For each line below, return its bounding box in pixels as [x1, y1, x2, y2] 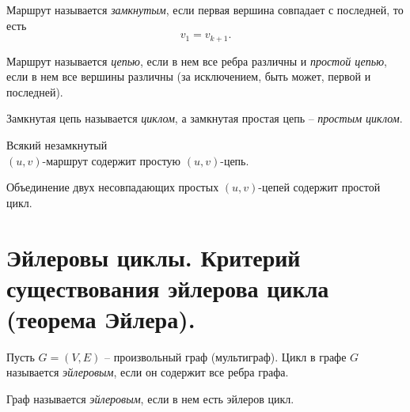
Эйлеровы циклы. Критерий [6, 240, 301, 273]
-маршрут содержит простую [42, 152, 181, 168]
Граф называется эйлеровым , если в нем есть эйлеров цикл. [6, 391, 294, 407]
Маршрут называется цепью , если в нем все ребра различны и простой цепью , [6, 52, 387, 69]
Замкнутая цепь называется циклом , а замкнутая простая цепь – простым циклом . [6, 110, 403, 127]
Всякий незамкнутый [6, 137, 108, 153]
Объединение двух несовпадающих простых [6, 179, 219, 195]
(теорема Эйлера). [6, 302, 196, 335]
